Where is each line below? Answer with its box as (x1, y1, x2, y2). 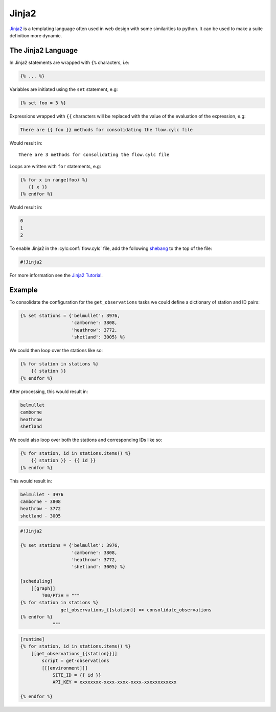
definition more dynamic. (9, 32, 62, 38)
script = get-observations (41, 658, 109, 664)
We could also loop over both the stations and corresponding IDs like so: (9, 437, 163, 443)
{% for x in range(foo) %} (20, 177, 88, 182)
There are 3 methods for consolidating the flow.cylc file (18, 152, 170, 158)
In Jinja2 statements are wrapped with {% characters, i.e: (9, 59, 130, 65)
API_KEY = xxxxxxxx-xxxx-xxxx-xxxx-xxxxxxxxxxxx (52, 679, 177, 685)
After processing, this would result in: (9, 388, 88, 395)
